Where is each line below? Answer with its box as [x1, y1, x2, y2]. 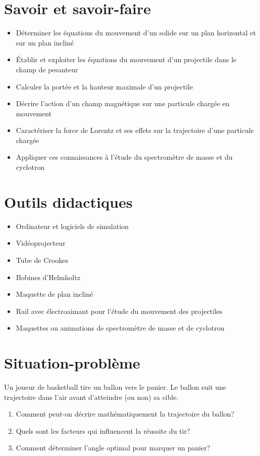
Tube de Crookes [16, 254, 68, 265]
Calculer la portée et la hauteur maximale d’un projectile [16, 81, 193, 92]
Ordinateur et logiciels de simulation [16, 220, 129, 231]
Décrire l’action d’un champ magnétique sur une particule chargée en [16, 98, 230, 109]
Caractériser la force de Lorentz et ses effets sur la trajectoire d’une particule [16, 125, 254, 135]
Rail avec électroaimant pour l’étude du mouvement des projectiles [16, 305, 223, 316]
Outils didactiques [4, 191, 133, 212]
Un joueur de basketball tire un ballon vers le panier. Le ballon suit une [4, 382, 227, 392]
